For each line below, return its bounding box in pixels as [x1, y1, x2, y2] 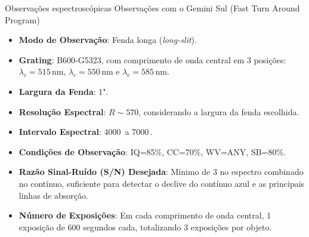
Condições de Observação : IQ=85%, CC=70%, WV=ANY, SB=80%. [18, 145, 286, 158]
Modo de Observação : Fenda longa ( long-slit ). [18, 33, 197, 46]
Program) [5, 13, 40, 26]
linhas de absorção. [18, 189, 88, 201]
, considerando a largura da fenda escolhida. [138, 105, 299, 118]
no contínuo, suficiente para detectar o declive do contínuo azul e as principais [18, 177, 305, 189]
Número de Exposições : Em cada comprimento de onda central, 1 [18, 209, 271, 221]
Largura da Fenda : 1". [18, 85, 109, 97]
